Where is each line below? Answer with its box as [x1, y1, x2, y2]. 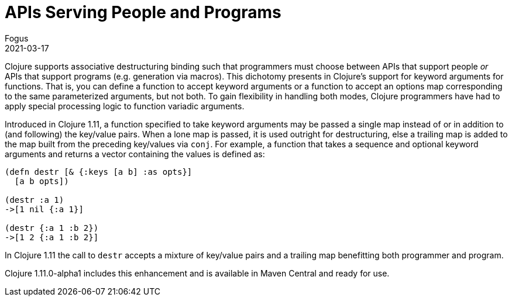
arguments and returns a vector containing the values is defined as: [5, 148, 265, 159]
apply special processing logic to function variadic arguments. [5, 101, 245, 111]
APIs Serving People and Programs [5, 2, 281, 22]
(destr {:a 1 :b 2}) [5, 223, 99, 233]
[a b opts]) [14, 176, 69, 186]
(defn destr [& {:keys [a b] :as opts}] [5, 167, 193, 177]
